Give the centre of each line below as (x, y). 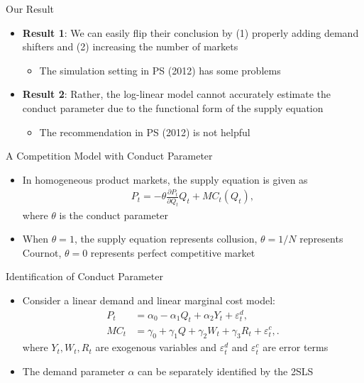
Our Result (30, 9)
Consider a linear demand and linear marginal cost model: (149, 300)
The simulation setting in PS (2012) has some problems (160, 70)
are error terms (296, 347)
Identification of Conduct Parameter (84, 276)
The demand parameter (73, 371)
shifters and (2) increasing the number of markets (130, 46)
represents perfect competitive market (173, 252)
